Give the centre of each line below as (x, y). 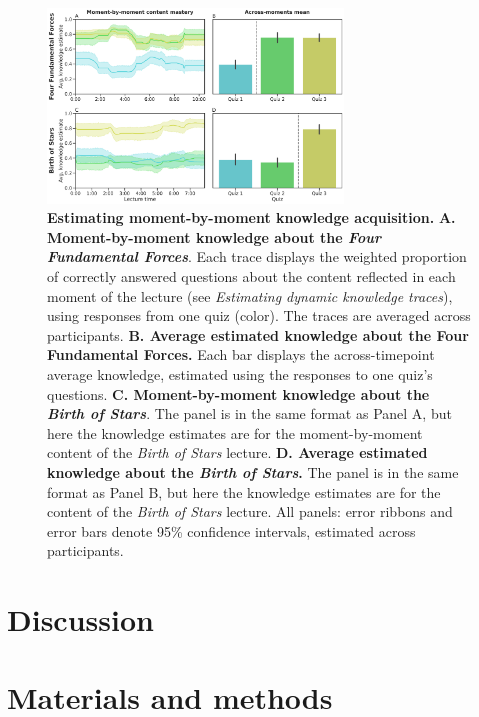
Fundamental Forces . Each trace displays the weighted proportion (257, 256)
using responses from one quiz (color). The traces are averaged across (259, 315)
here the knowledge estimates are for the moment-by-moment (235, 432)
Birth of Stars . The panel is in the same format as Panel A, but (249, 413)
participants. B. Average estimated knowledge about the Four (258, 334)
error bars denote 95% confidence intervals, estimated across (231, 530)
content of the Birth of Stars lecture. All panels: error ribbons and (250, 511)
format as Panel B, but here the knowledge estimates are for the (244, 491)
